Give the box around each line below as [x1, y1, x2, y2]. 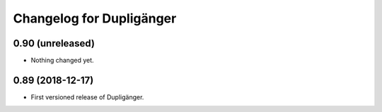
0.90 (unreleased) [13, 37, 95, 49]
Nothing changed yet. [30, 56, 95, 65]
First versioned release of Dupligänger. [30, 92, 144, 101]
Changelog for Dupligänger [13, 11, 177, 26]
